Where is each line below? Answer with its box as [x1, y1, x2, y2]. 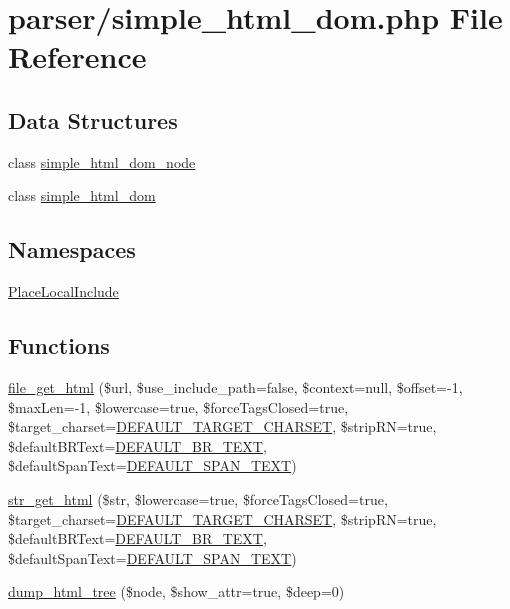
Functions [8, 330, 110, 361]
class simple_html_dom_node [8, 151, 196, 172]
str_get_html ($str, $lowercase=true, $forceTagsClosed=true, [8, 488, 388, 509]
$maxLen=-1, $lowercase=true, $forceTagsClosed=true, [8, 396, 349, 417]
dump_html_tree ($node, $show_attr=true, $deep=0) [8, 581, 345, 602]
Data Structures [8, 104, 178, 135]
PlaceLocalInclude [8, 281, 119, 302]
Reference [8, 36, 147, 77]
